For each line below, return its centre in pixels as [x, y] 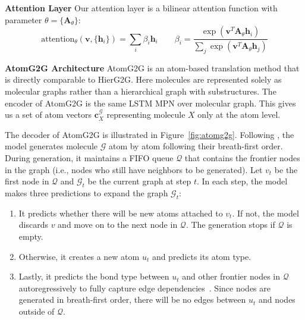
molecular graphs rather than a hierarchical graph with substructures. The [141, 91]
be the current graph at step [139, 181]
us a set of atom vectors [48, 114]
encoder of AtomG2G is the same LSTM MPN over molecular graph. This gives [150, 103]
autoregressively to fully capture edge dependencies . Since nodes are [144, 288]
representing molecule [146, 114]
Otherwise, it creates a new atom [79, 256]
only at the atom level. [239, 114]
